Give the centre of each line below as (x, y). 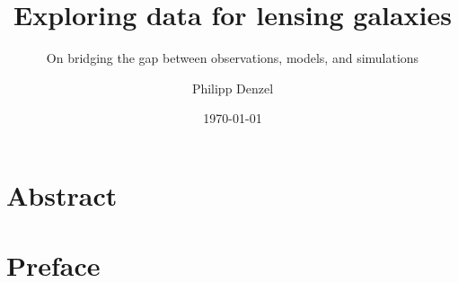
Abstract (62, 195)
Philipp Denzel (233, 88)
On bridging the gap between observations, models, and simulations (233, 58)
